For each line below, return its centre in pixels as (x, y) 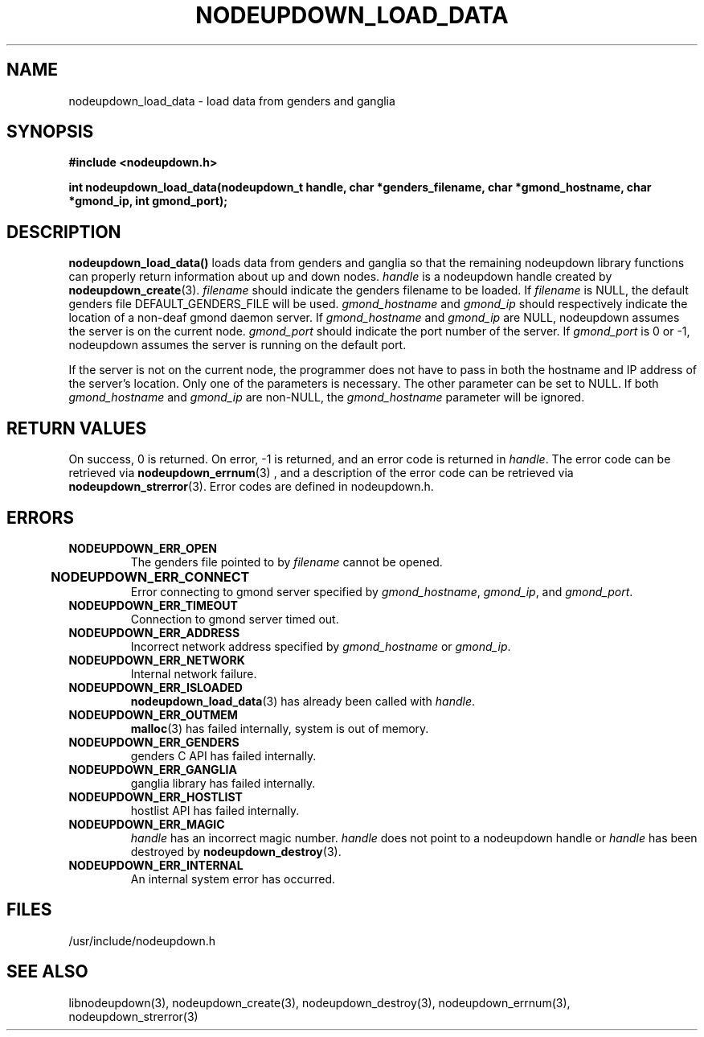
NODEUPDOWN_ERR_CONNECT (150, 576)
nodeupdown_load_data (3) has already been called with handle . (303, 701)
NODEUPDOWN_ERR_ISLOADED (156, 687)
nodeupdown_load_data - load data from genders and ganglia (232, 101)
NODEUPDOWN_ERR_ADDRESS (154, 632)
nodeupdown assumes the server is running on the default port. (237, 345)
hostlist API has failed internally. (215, 810)
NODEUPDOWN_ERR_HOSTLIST (156, 796)
